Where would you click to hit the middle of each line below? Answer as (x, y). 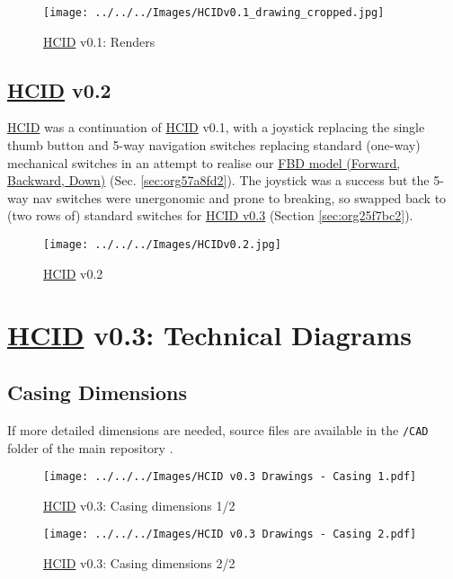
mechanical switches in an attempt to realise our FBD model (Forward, (204, 162)
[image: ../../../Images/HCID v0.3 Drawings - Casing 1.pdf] (230, 477)
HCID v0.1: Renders (99, 41)
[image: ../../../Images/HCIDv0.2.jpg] (162, 245)
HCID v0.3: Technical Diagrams (209, 335)
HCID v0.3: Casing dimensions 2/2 (139, 563)
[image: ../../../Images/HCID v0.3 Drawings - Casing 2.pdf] (230, 534)
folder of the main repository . (90, 447)
